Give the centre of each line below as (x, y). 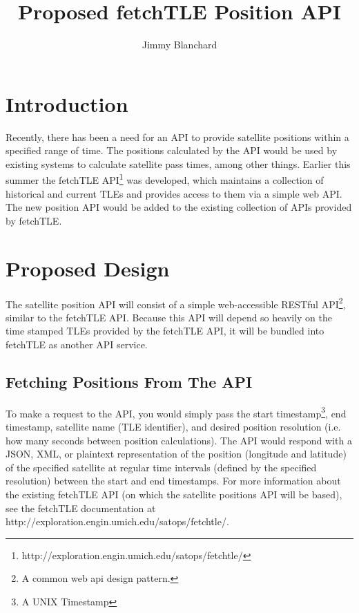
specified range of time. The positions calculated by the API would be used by (172, 150)
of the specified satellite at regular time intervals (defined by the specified (161, 467)
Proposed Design (88, 268)
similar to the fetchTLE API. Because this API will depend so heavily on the (169, 317)
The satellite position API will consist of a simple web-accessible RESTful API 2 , (176, 303)
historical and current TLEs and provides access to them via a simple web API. (174, 193)
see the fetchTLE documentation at (81, 508)
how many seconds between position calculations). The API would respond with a (179, 440)
